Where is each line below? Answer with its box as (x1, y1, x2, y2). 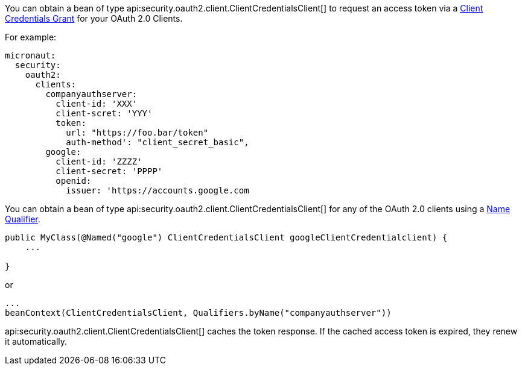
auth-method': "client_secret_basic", (66, 137, 249, 147)
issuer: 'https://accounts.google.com (66, 186, 249, 195)
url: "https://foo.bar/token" (66, 128, 209, 137)
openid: (56, 176, 92, 186)
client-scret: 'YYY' (56, 108, 153, 118)
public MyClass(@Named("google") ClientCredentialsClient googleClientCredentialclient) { (5, 233, 448, 242)
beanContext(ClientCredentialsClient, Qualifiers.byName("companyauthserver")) (5, 308, 392, 318)
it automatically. (5, 336, 68, 346)
